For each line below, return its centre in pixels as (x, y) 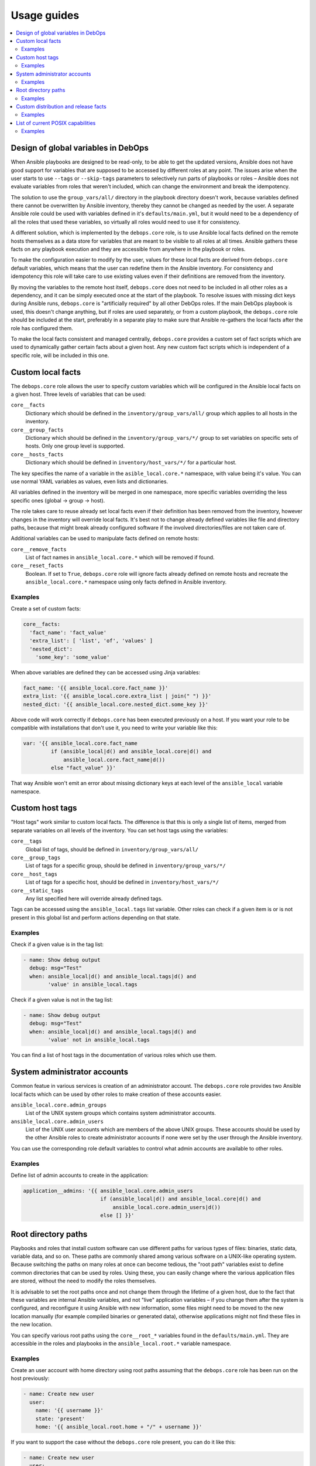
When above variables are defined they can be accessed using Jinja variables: (106, 672)
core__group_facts (37, 430)
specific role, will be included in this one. (60, 355)
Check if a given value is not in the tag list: (62, 1000)
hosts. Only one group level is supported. (75, 446)
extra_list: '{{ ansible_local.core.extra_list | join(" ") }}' (117, 696)
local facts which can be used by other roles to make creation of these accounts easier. (116, 1094)
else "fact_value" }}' (83, 768)
